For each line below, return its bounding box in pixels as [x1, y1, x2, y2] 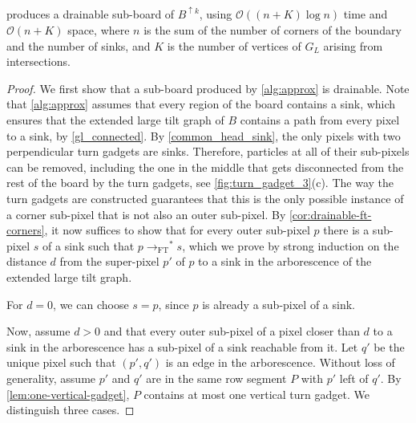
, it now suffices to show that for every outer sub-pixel [44, 222, 310, 238]
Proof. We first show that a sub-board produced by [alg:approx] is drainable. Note [6, 79, 410, 96]
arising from [323, 37, 383, 54]
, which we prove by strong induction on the [182, 237, 399, 254]
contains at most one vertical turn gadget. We [143, 385, 370, 402]
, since [158, 295, 189, 312]
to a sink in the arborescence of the [198, 253, 372, 270]
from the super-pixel [59, 253, 160, 270]
